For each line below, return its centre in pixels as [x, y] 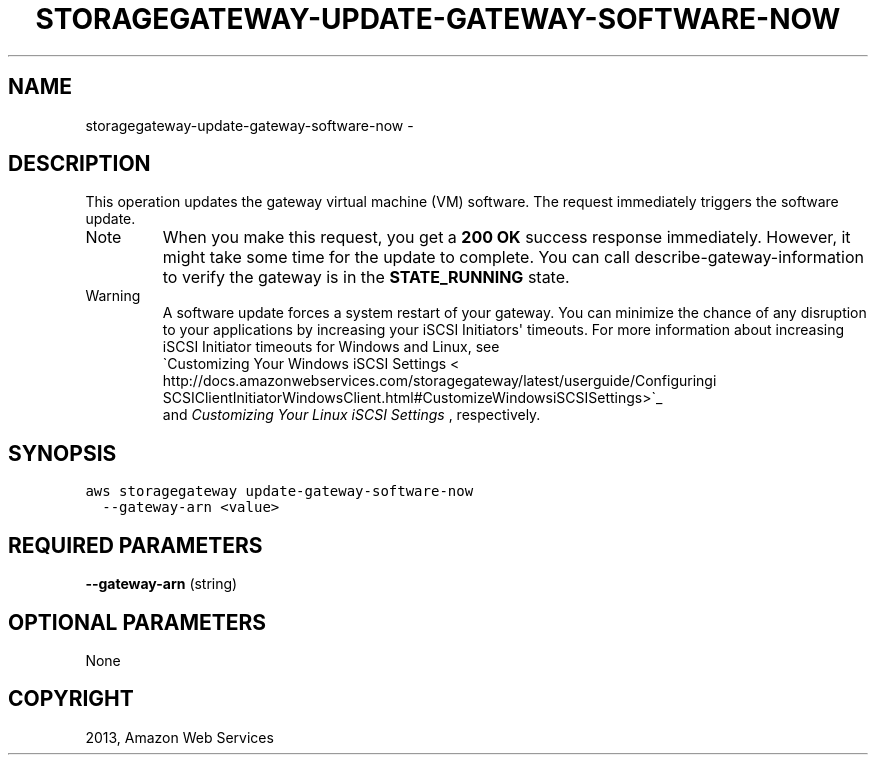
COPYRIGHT [71, 699]
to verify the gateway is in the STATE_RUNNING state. [366, 277]
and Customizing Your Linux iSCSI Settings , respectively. [351, 415]
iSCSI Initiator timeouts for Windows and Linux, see [331, 347]
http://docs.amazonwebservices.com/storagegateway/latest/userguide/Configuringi [439, 381]
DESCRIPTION [79, 164]
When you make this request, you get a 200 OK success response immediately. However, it [506, 237]
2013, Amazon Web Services [179, 737]
